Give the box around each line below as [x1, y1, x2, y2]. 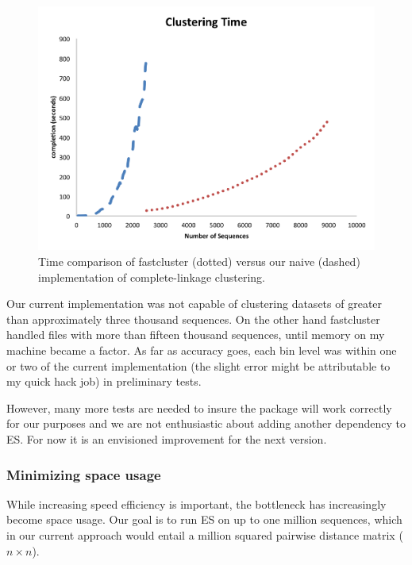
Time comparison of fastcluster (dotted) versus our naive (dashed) [38, 253, 360, 270]
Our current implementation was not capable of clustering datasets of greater [6, 295, 383, 312]
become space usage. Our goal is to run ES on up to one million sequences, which [6, 511, 402, 528]
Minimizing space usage [6, 464, 161, 484]
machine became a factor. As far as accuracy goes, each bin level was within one [6, 342, 397, 359]
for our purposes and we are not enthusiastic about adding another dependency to [6, 415, 406, 432]
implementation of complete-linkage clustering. [38, 268, 265, 285]
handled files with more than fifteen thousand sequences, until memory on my [6, 326, 385, 343]
